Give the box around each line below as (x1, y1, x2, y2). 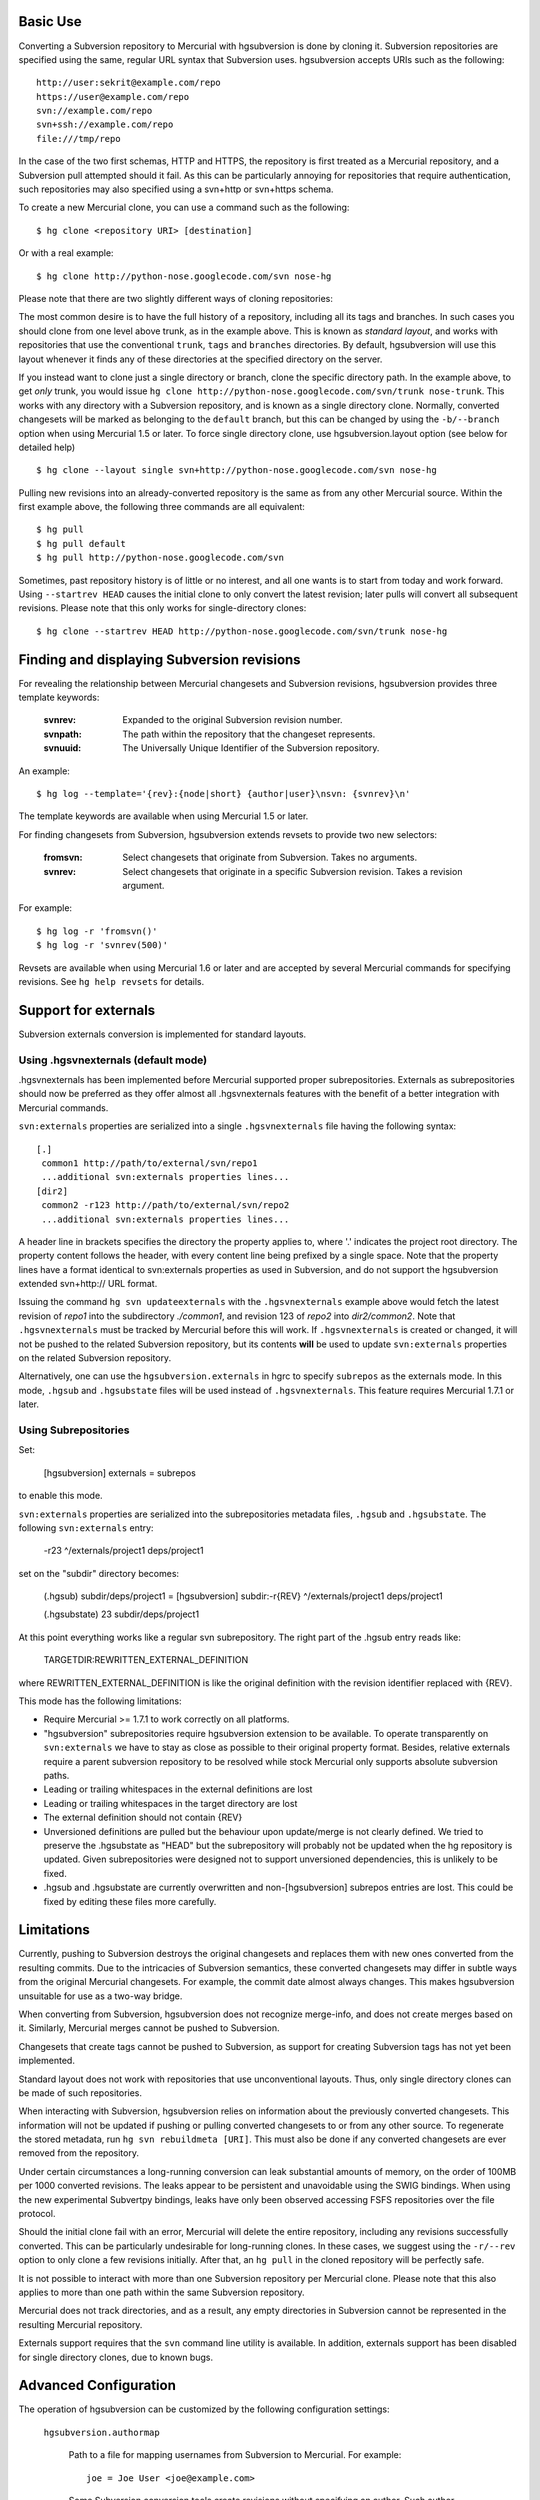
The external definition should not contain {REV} (43, 1811, 243, 1824)
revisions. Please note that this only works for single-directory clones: (18, 602, 307, 614)
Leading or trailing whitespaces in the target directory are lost (43, 1797, 298, 1809)
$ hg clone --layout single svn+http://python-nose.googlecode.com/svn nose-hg (36, 465, 437, 476)
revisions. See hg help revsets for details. (18, 975, 205, 987)
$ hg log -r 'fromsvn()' (36, 925, 158, 937)
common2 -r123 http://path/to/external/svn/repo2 (41, 1200, 290, 1211)
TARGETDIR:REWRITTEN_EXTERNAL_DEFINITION (43, 1654, 249, 1666)
